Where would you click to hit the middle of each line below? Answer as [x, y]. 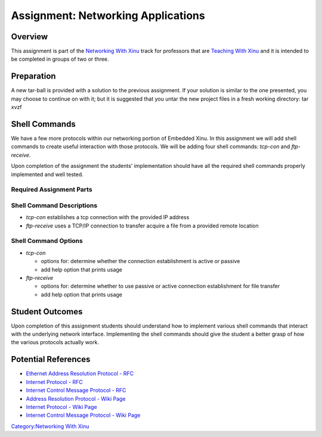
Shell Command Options [47, 241]
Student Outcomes [47, 312]
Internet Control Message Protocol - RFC [76, 391]
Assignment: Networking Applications [108, 15]
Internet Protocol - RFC [54, 382]
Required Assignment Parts [52, 189]
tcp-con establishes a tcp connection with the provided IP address [108, 217]
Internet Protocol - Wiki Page [62, 407]
